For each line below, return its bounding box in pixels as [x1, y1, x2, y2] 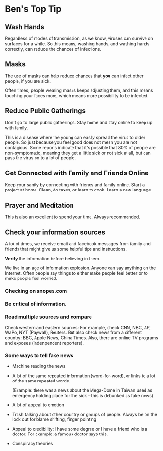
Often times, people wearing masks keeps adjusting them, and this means [5, 87, 153, 93]
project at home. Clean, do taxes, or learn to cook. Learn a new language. [5, 187, 153, 193]
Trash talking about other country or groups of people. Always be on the [12, 411, 157, 417]
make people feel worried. [5, 276, 57, 281]
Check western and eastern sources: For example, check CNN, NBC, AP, [5, 325, 151, 330]
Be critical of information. [5, 300, 67, 307]
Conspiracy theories [12, 440, 53, 446]
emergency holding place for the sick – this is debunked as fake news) [12, 392, 154, 398]
